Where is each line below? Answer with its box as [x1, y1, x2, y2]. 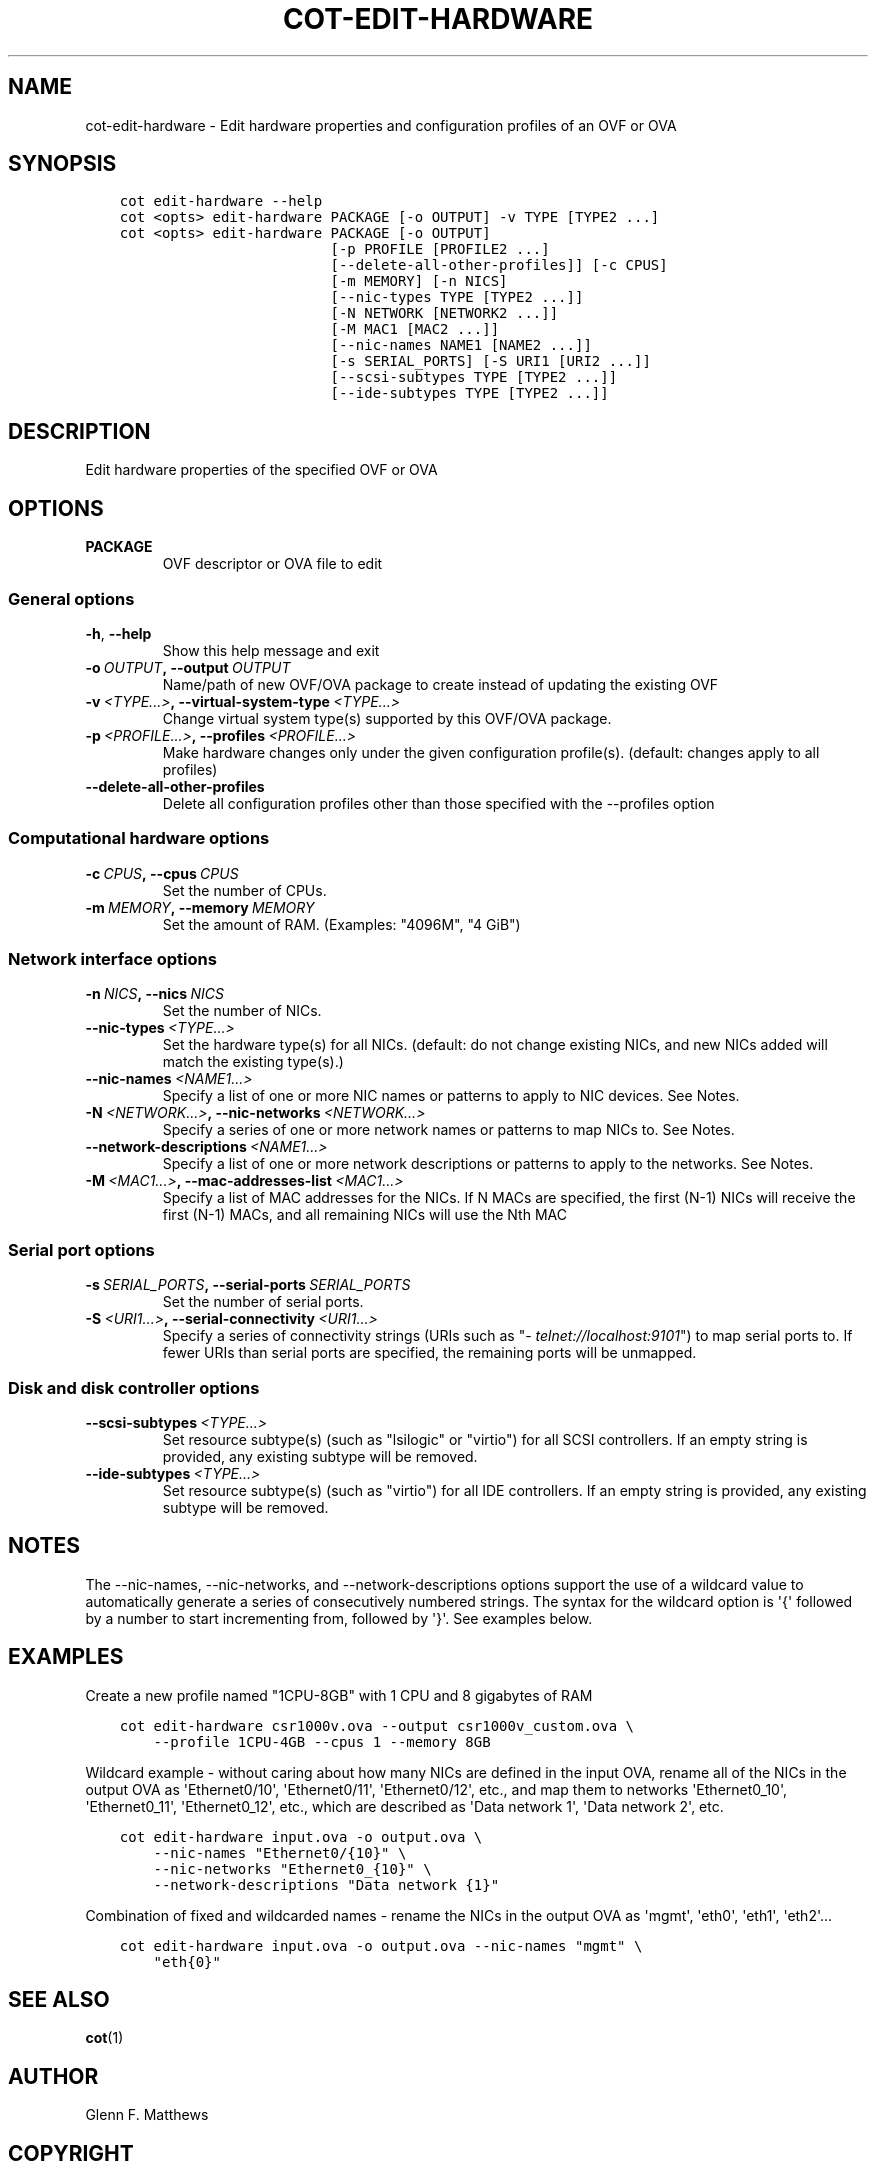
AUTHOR [8, 2063, 99, 2089]
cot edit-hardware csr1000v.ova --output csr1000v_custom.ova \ [119, 1717, 634, 1734]
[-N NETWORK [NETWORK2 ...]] [330, 305, 559, 322]
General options [8, 588, 135, 609]
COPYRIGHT [8, 2140, 134, 2166]
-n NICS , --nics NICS [85, 985, 224, 1003]
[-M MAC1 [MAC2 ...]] [330, 321, 500, 338]
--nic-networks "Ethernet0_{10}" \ [153, 1860, 432, 1877]
